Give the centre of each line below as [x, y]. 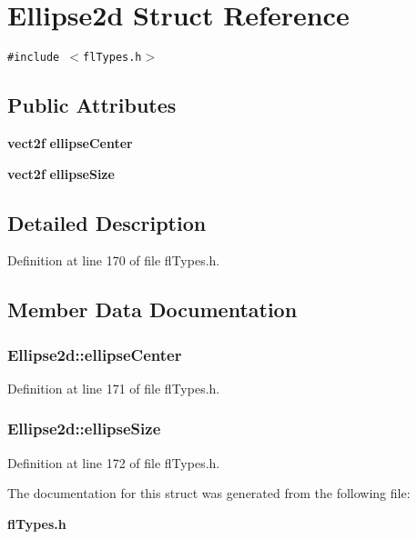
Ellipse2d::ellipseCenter [95, 354]
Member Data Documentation [153, 309]
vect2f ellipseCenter [70, 142]
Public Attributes [92, 105]
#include [34, 58]
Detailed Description [107, 222]
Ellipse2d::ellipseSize [84, 429]
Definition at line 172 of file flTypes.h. [114, 462]
